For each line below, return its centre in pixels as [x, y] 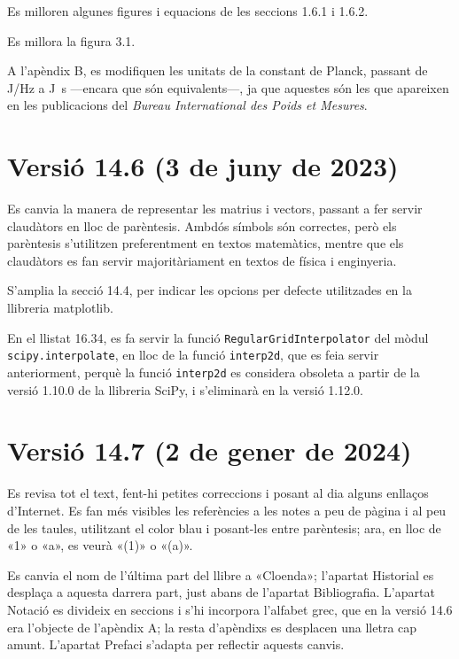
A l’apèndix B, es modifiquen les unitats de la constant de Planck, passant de [218, 70]
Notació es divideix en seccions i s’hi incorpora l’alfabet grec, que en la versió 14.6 [230, 609]
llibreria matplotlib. [60, 308]
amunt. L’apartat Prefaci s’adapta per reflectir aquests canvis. [176, 644]
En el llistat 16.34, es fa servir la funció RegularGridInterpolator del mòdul [218, 337]
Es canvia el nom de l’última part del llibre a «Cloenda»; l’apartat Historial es [221, 574]
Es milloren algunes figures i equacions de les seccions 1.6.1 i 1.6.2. [188, 11]
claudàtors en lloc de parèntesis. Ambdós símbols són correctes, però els [202, 225]
